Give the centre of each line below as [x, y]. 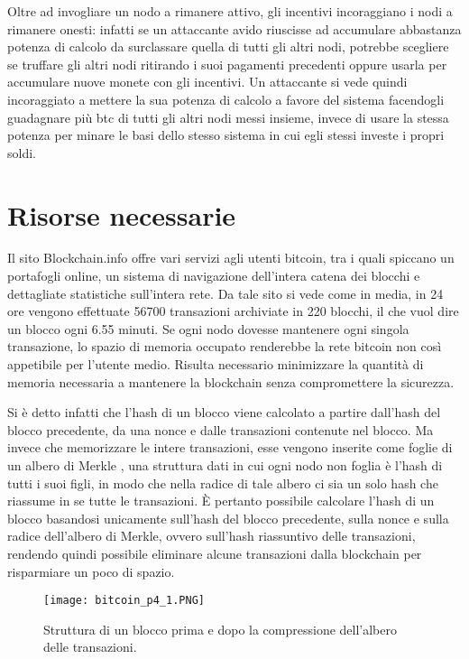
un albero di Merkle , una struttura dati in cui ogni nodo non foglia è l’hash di [225, 465]
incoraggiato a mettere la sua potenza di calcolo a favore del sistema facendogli [226, 99]
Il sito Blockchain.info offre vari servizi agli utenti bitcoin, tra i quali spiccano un [231, 258]
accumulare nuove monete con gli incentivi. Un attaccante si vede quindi [207, 82]
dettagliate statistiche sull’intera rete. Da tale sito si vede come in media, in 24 [225, 293]
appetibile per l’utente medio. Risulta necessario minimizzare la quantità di [216, 364]
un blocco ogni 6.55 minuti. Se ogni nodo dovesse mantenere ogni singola [208, 328]
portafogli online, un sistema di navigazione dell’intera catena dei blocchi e [214, 276]
